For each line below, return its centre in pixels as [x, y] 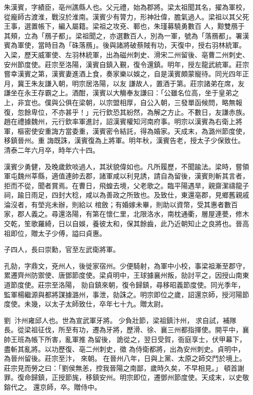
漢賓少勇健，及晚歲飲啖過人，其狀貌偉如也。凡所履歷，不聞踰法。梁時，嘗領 [126, 166]
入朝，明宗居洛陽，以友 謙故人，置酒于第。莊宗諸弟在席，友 [148, 83]
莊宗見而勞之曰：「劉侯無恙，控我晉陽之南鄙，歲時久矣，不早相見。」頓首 [121, 368]
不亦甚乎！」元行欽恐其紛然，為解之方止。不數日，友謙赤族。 [150, 112]
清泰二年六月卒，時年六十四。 [52, 150]
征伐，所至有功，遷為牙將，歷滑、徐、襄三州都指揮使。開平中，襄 [143, 330]
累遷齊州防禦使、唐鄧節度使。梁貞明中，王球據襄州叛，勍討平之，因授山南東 [126, 275]
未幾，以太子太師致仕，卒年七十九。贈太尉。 [96, 304]
